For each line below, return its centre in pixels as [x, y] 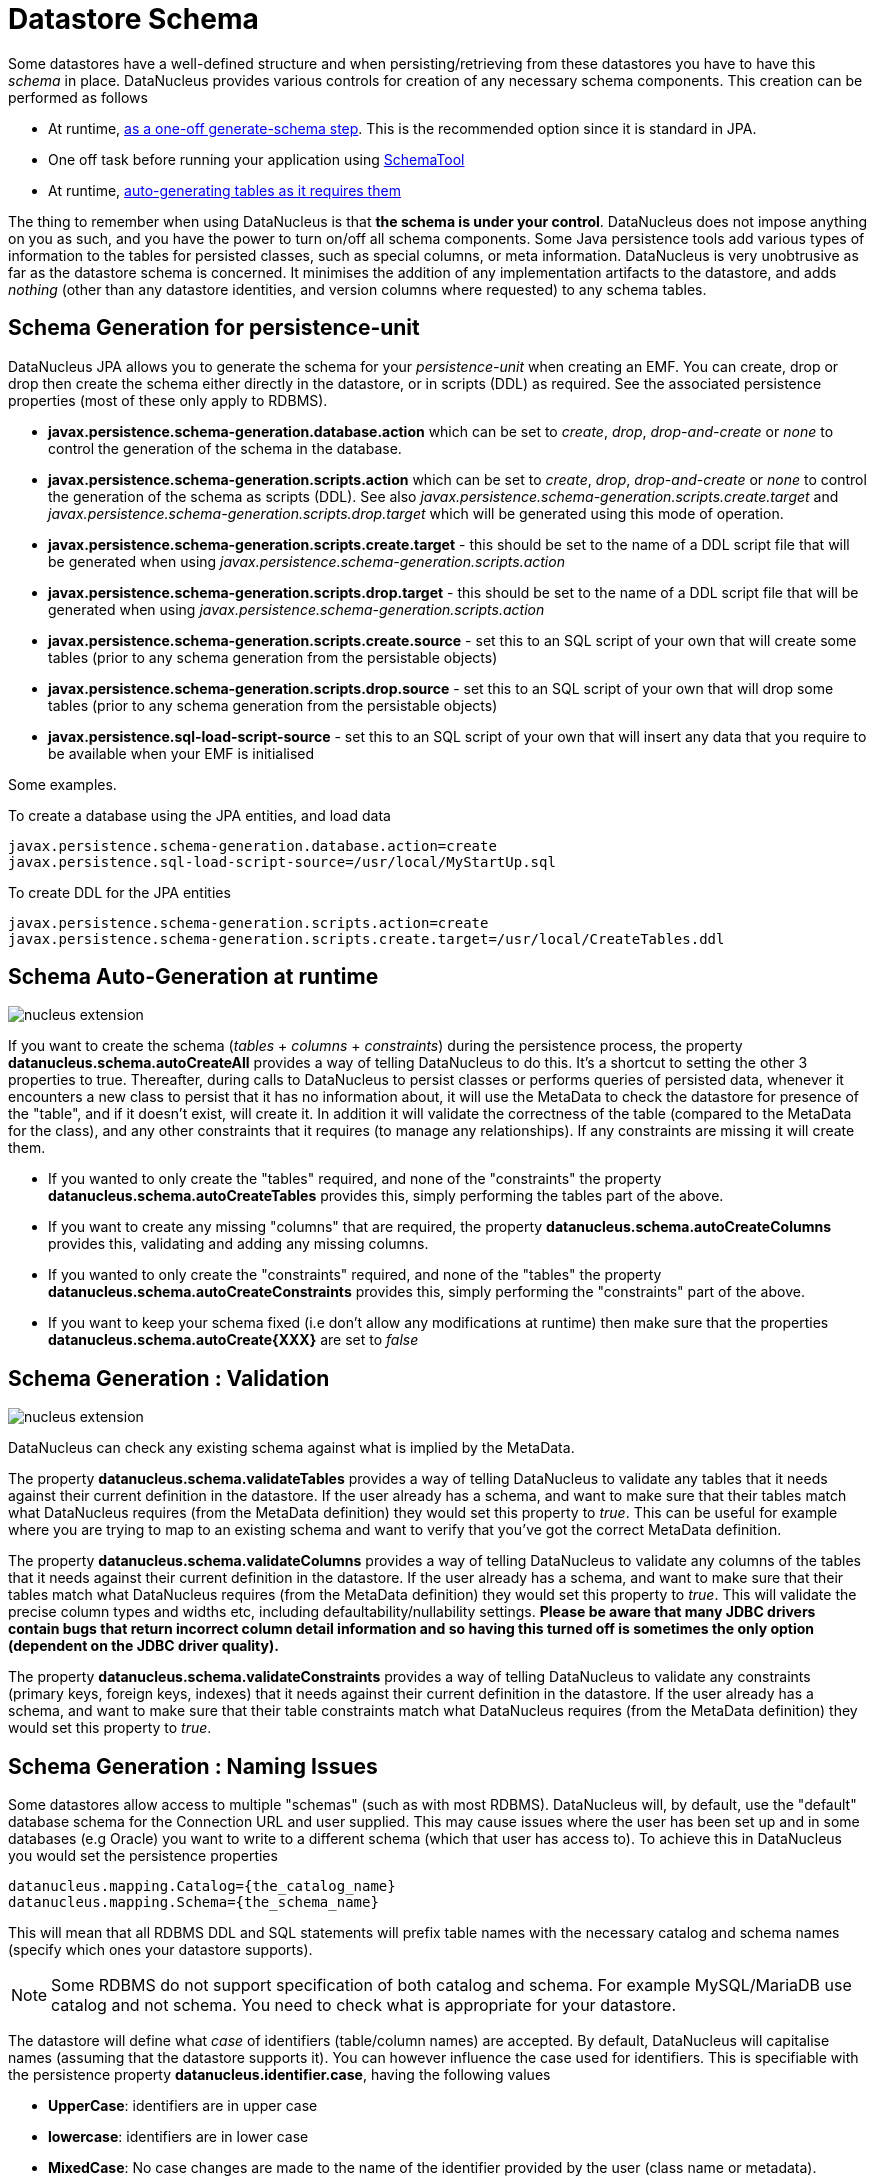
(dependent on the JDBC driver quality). [143, 1646]
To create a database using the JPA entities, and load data [199, 815]
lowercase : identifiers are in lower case [178, 2137]
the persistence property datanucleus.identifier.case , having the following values [279, 2075]
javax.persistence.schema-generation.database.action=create [252, 845]
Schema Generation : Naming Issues [193, 1766]
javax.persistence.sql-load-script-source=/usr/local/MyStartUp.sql [282, 861]
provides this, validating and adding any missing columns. [238, 1244]
